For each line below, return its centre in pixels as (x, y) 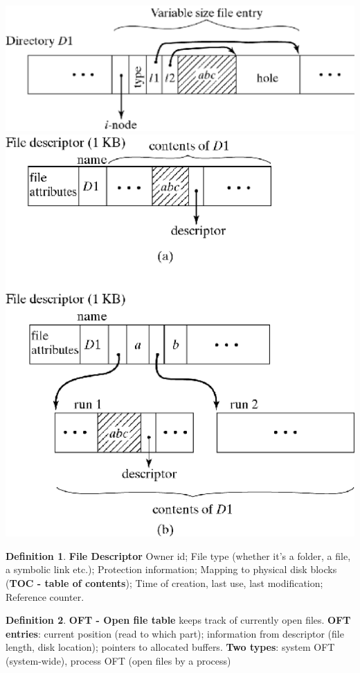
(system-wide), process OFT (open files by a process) (118, 660)
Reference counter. (45, 596)
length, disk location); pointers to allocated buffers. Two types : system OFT (170, 647)
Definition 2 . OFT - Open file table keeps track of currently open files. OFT (178, 620)
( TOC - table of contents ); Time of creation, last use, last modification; (164, 582)
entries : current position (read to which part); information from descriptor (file (175, 633)
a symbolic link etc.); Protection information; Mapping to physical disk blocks (171, 569)
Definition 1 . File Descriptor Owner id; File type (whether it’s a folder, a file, (178, 555)
